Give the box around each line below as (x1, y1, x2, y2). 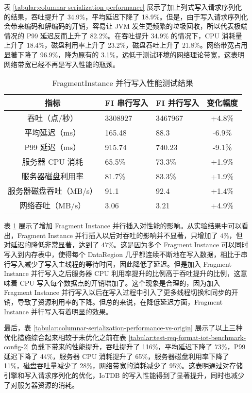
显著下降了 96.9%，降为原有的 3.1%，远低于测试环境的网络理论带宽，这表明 (4, 49, 245, 59)
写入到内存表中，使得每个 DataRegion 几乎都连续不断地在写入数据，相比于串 (4, 249, 248, 259)
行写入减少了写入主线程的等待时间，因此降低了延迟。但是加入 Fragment (4, 258, 232, 269)
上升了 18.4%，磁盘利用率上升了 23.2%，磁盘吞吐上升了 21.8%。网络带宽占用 (4, 40, 248, 50)
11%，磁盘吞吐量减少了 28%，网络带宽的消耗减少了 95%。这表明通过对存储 (4, 360, 243, 371)
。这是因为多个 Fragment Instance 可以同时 (114, 239, 249, 250)
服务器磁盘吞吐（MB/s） (8, 185, 98, 197)
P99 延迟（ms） (24, 141, 81, 153)
